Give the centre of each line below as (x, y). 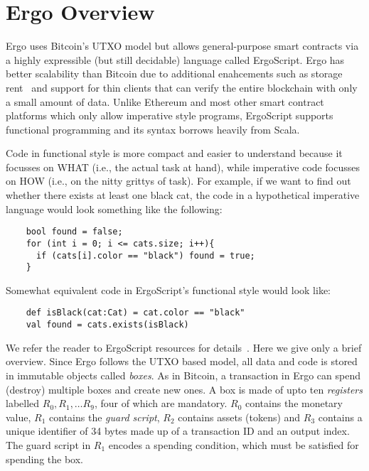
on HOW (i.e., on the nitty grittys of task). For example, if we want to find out (178, 181)
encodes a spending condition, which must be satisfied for (234, 444)
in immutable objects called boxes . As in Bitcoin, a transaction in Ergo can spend (183, 375)
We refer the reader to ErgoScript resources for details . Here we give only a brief (184, 347)
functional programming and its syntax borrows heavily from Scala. (153, 129)
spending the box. (44, 459)
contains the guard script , (105, 417)
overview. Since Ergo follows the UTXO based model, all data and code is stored (182, 361)
